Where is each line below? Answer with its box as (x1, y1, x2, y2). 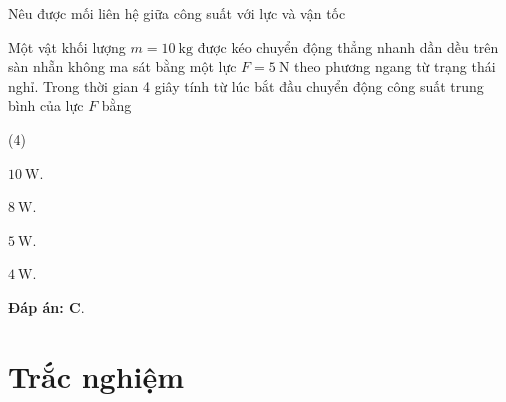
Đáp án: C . (8, 296, 85, 317)
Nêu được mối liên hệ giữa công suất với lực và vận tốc (8, 3, 346, 23)
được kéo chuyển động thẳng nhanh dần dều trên (197, 36, 499, 57)
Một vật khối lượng (8, 36, 126, 57)
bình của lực (8, 95, 84, 116)
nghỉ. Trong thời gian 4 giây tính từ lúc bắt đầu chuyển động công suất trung (8, 75, 484, 96)
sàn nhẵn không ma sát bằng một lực (8, 56, 237, 77)
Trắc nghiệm (8, 355, 185, 396)
